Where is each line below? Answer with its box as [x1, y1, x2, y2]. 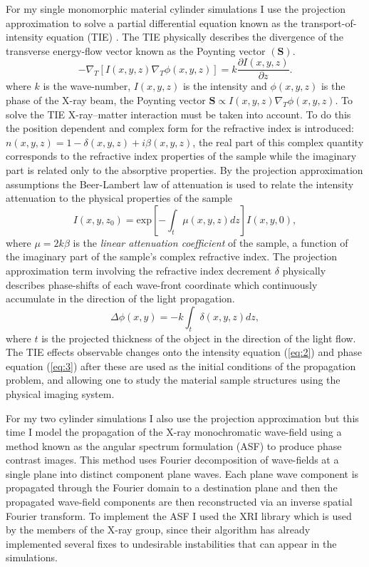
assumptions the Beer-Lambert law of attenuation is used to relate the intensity [6, 176, 354, 191]
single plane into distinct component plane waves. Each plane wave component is [6, 466, 359, 481]
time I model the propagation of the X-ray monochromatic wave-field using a [6, 424, 342, 439]
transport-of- [301, 15, 357, 30]
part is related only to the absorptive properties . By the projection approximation [6, 163, 363, 177]
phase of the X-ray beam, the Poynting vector [6, 93, 206, 108]
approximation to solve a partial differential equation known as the [6, 15, 298, 30]
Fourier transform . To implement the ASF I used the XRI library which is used [6, 508, 352, 523]
